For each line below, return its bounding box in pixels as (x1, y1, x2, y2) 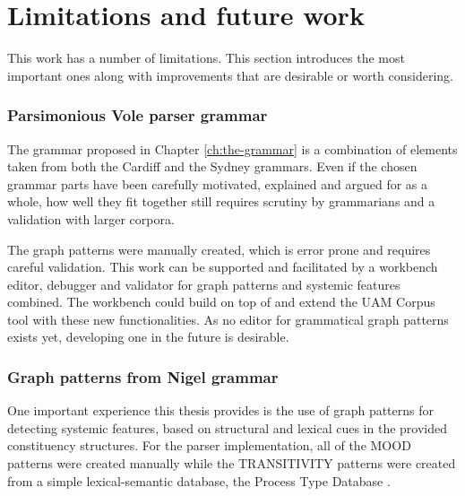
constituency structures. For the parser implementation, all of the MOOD (7, 436, 411, 455)
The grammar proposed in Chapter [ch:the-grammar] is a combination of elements (7, 139, 458, 158)
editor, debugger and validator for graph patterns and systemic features (7, 274, 400, 293)
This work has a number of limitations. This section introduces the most (7, 48, 405, 67)
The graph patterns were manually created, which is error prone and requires (7, 239, 431, 258)
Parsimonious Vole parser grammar (7, 104, 268, 126)
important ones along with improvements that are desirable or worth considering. (7, 65, 453, 84)
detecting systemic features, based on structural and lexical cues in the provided (7, 418, 447, 437)
